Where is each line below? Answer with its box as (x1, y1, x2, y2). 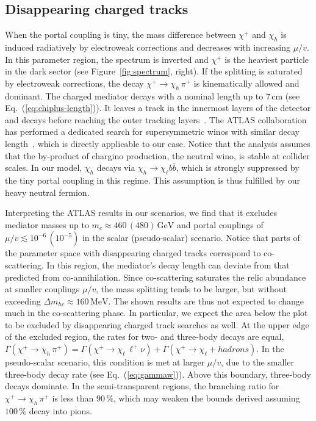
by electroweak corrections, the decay (5, 76, 144, 89)
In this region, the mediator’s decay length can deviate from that (46, 258, 290, 271)
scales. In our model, (5, 161, 82, 174)
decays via (96, 161, 135, 174)
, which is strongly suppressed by (176, 161, 300, 174)
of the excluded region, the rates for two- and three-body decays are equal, (5, 330, 284, 343)
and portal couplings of (176, 218, 264, 231)
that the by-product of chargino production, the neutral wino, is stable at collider (5, 149, 310, 162)
